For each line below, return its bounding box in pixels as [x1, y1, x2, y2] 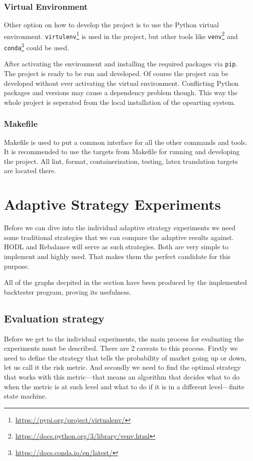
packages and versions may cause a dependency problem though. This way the [4, 87, 237, 98]
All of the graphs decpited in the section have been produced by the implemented [4, 277, 247, 287]
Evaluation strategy [4, 310, 105, 325]
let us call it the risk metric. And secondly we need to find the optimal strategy [4, 362, 241, 372]
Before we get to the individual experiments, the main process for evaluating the [4, 333, 244, 343]
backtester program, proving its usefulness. [4, 286, 131, 297]
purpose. [4, 261, 29, 271]
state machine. [4, 391, 47, 401]
